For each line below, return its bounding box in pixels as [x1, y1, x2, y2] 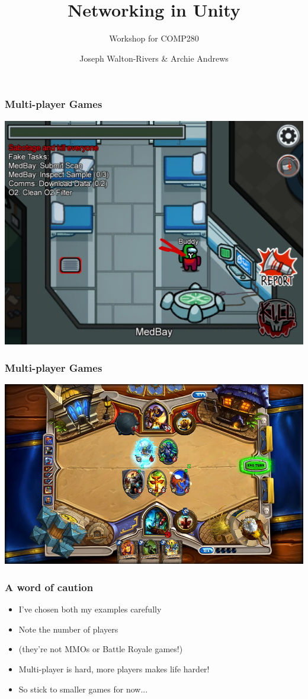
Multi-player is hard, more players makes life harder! [18, 662, 210, 675]
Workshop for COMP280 [109, 32, 199, 44]
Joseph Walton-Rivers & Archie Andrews [79, 52, 229, 64]
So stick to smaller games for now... [18, 682, 148, 695]
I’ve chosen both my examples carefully [18, 603, 162, 615]
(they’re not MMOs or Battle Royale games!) [18, 643, 183, 655]
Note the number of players [18, 623, 118, 635]
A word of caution [5, 579, 94, 594]
